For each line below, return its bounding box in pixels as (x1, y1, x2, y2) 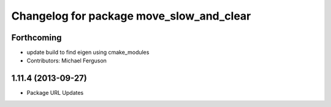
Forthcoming (11, 32, 62, 43)
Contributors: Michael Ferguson (26, 57, 107, 64)
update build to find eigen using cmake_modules (26, 49, 150, 56)
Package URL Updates (26, 89, 84, 97)
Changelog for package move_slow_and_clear (11, 9, 251, 23)
